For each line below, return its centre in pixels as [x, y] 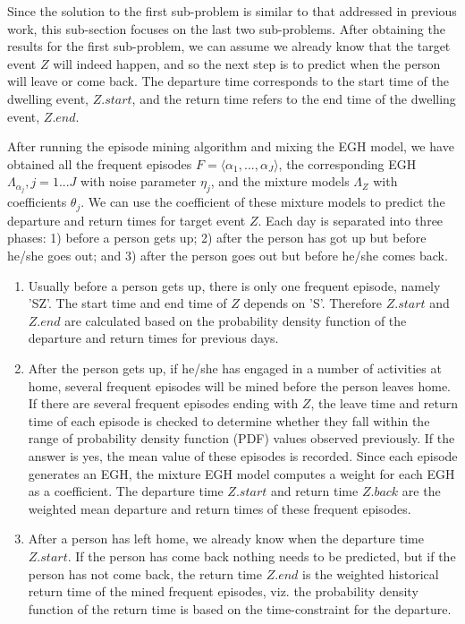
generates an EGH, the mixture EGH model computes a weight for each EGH [241, 473]
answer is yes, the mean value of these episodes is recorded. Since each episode [243, 456]
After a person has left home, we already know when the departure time [226, 539]
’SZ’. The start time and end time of [127, 303]
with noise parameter [139, 181]
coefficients [37, 202]
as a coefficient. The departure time [126, 491]
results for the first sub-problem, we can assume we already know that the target [229, 46]
